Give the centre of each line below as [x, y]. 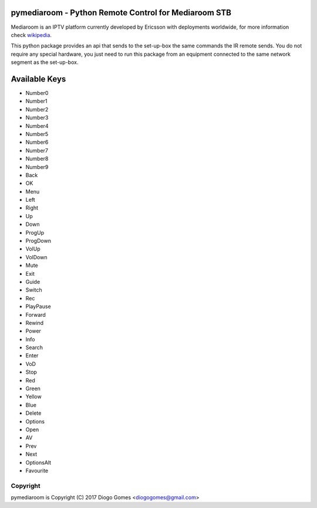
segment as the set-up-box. [45, 62]
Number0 [37, 93]
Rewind [35, 323]
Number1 [36, 101]
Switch [34, 290]
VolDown [36, 257]
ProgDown [38, 241]
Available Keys [38, 79]
